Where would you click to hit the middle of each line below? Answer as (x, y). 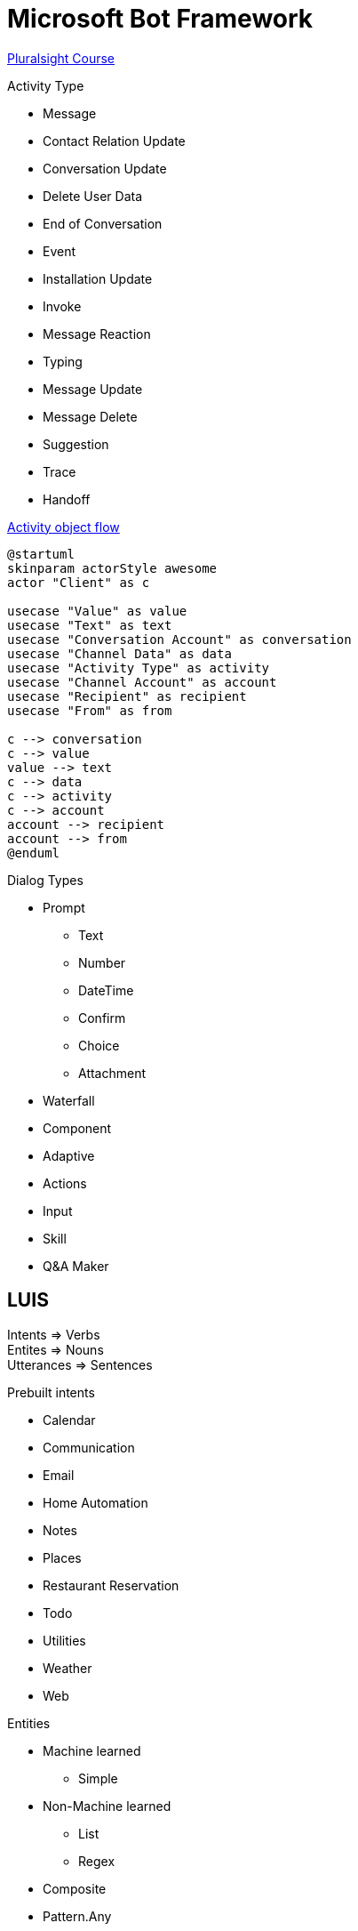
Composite (75, 1888)
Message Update (93, 389)
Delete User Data (93, 196)
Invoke (62, 306)
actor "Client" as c (79, 582)
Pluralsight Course (61, 58)
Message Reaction (97, 334)
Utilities (64, 1640)
